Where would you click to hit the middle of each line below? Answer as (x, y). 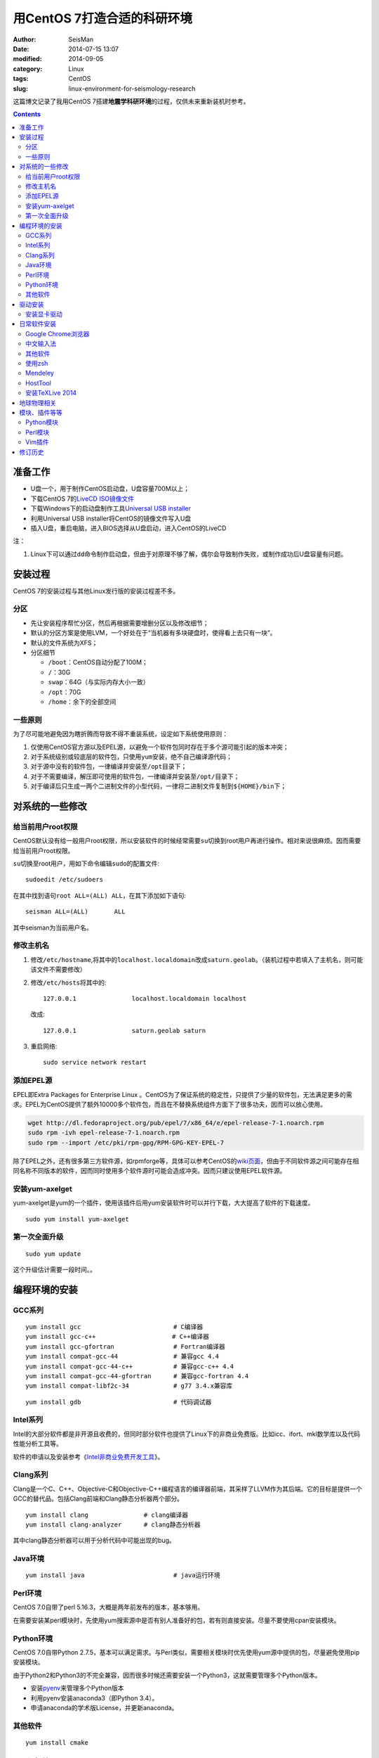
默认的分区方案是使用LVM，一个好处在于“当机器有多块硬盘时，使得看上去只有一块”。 (153, 633)
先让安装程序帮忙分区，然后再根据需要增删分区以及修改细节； (120, 623)
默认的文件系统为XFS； (64, 643)
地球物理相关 (38, 403)
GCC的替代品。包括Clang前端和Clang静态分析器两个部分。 (98, 1499)
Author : (25, 39)
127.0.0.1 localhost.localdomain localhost (145, 998)
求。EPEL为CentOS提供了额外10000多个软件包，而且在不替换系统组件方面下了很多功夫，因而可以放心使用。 (169, 1104)
